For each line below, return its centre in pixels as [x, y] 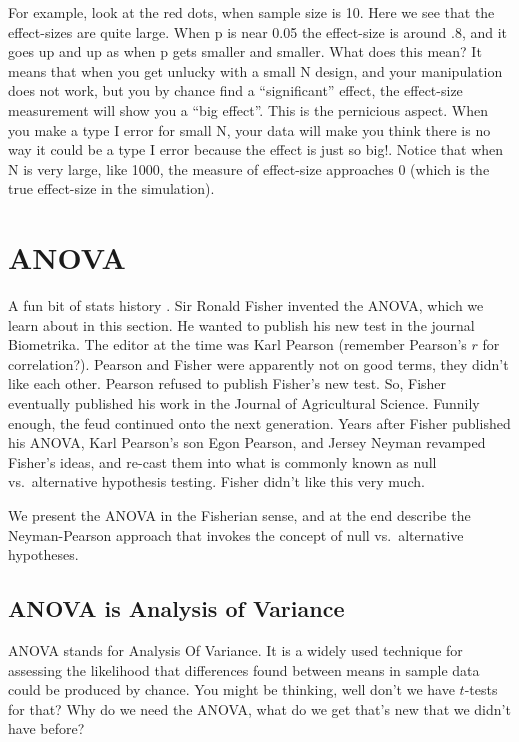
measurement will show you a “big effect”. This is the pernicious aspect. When [248, 109]
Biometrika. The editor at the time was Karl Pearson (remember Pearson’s [237, 344]
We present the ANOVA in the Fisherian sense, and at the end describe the [239, 515]
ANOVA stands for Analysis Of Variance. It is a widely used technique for [235, 649]
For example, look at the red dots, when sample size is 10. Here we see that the [251, 12]
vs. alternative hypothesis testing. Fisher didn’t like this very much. [216, 481]
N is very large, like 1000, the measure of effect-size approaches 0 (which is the [249, 168]
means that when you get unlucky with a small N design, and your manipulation [255, 70]
